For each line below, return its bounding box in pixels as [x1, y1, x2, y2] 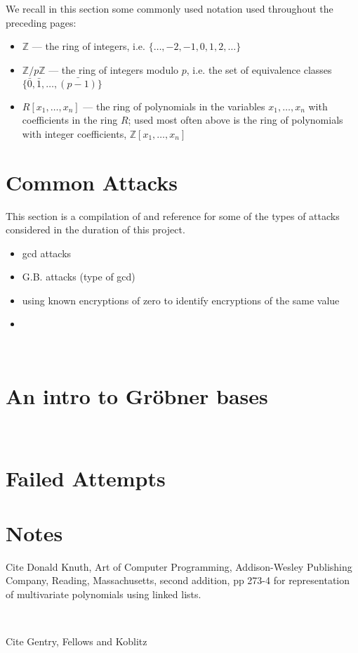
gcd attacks [22, 245, 72, 260]
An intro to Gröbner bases [6, 381, 268, 410]
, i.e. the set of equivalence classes [186, 62, 332, 77]
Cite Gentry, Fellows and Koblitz [6, 634, 147, 649]
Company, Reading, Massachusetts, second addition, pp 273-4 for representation [6, 573, 350, 588]
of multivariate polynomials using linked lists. [6, 587, 201, 602]
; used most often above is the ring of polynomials [128, 112, 343, 127]
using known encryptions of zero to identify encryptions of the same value [22, 292, 340, 307]
